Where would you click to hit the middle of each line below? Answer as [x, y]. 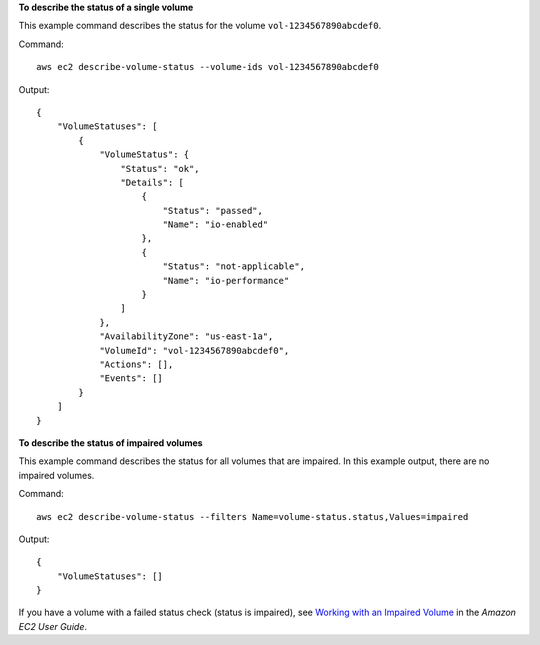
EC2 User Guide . [52, 626]
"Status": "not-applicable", [233, 266]
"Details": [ [152, 182]
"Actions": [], [136, 364]
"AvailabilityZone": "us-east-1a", [186, 336]
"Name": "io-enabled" [215, 224]
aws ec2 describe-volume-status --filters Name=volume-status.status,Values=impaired [252, 516]
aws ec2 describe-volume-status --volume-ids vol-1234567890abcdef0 [207, 67]
